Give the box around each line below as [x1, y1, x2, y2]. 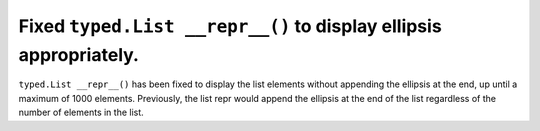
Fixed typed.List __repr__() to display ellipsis [18, 15, 442, 37]
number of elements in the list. [18, 106, 144, 119]
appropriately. [18, 43, 140, 66]
